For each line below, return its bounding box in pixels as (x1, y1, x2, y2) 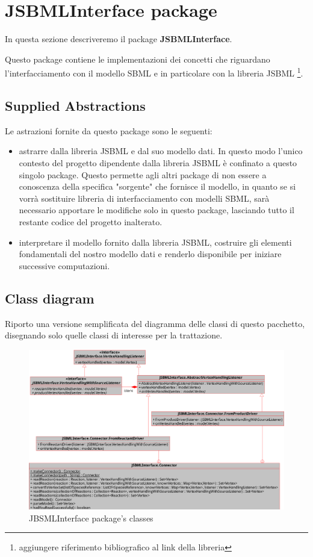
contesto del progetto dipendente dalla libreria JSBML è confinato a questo (19, 156, 297, 169)
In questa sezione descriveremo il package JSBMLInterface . (5, 33, 232, 45)
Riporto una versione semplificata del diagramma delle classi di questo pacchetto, (5, 317, 305, 329)
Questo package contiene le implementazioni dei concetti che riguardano (5, 52, 270, 65)
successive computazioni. (19, 259, 110, 272)
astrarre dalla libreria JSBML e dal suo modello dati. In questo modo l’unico (19, 145, 303, 157)
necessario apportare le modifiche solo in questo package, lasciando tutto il (19, 204, 294, 216)
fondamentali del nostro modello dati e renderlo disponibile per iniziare (19, 247, 282, 260)
